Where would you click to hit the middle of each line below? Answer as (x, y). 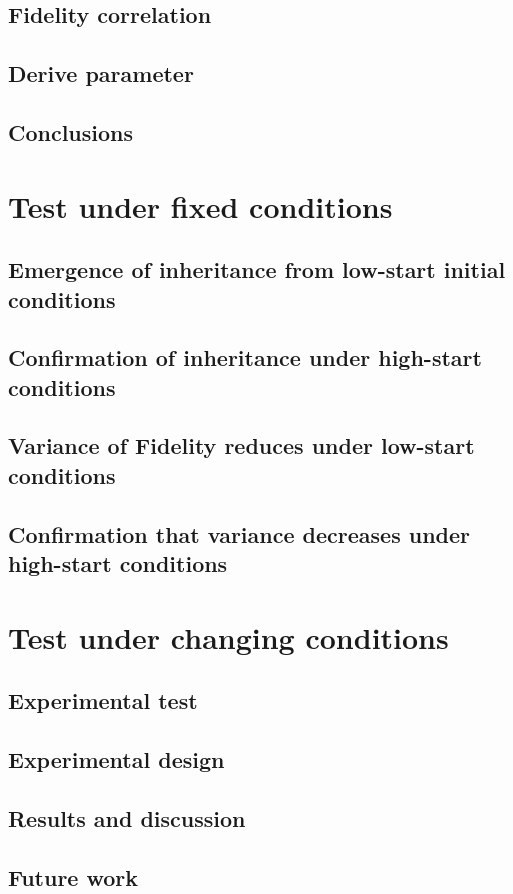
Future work (73, 876)
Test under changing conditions (228, 636)
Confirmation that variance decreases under (239, 533)
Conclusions (71, 131)
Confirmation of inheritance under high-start (245, 357)
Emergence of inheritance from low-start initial (257, 269)
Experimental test (103, 700)
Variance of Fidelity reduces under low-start (241, 445)
